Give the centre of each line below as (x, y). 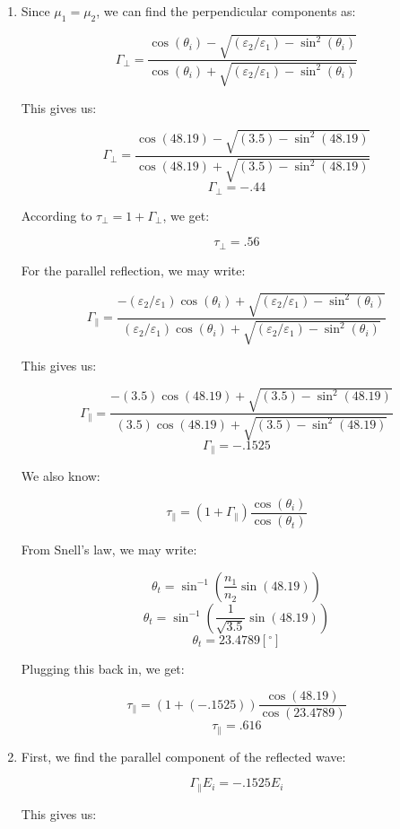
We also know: (61, 476)
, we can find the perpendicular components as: (226, 11)
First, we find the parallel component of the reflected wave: (183, 756)
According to (57, 215)
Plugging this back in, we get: (103, 668)
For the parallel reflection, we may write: (133, 270)
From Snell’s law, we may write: (109, 550)
